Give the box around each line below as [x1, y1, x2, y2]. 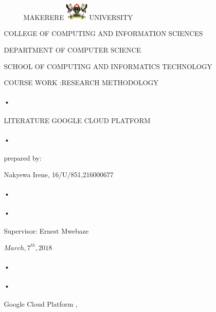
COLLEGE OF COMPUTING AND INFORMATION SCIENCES [4, 28, 203, 38]
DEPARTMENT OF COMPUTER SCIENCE [4, 45, 141, 55]
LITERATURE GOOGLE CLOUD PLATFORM [4, 115, 151, 125]
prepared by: [4, 153, 42, 163]
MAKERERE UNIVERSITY [23, 12, 133, 22]
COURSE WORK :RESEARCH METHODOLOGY [4, 77, 159, 88]
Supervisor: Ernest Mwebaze [4, 226, 89, 236]
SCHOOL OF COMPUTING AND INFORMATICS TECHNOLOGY [4, 61, 212, 71]
